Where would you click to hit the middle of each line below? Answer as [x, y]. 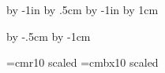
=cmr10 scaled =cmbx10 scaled [82, 62]
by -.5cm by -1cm [49, 36]
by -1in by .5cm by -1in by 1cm [82, 9]
